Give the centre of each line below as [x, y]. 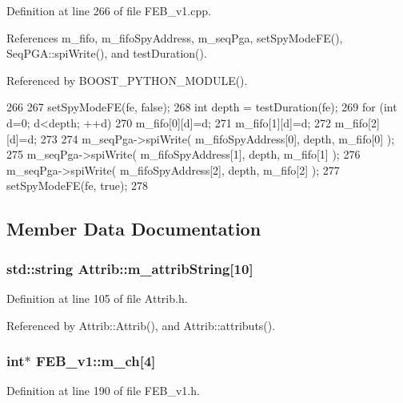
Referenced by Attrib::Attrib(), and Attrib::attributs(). [141, 325]
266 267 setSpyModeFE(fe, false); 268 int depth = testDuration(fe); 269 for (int [202, 107]
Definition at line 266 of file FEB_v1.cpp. [109, 10]
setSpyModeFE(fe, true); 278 [78, 185]
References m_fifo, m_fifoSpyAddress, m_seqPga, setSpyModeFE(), [175, 37]
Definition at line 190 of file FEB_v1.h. [103, 391]
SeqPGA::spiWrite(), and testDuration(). [107, 53]
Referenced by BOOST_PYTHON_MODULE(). [127, 80]
